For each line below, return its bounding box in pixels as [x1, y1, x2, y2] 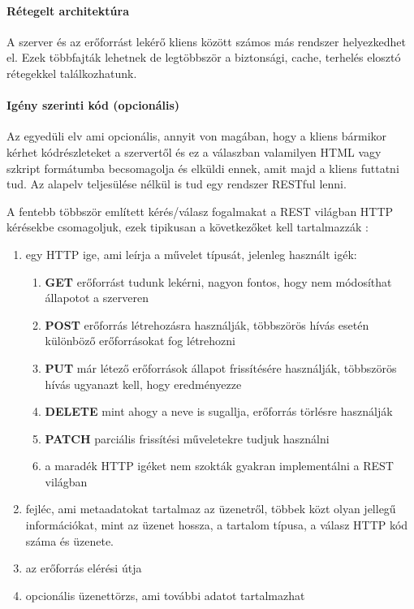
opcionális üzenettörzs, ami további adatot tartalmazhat [25, 586, 305, 603]
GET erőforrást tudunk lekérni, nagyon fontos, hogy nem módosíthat [45, 273, 392, 290]
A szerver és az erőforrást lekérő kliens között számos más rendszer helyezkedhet [6, 32, 406, 50]
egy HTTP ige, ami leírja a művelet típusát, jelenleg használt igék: [25, 245, 357, 262]
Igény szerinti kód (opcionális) [6, 97, 180, 114]
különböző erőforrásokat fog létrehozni [45, 332, 235, 349]
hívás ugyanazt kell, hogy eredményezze [45, 375, 242, 392]
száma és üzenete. [25, 532, 114, 549]
